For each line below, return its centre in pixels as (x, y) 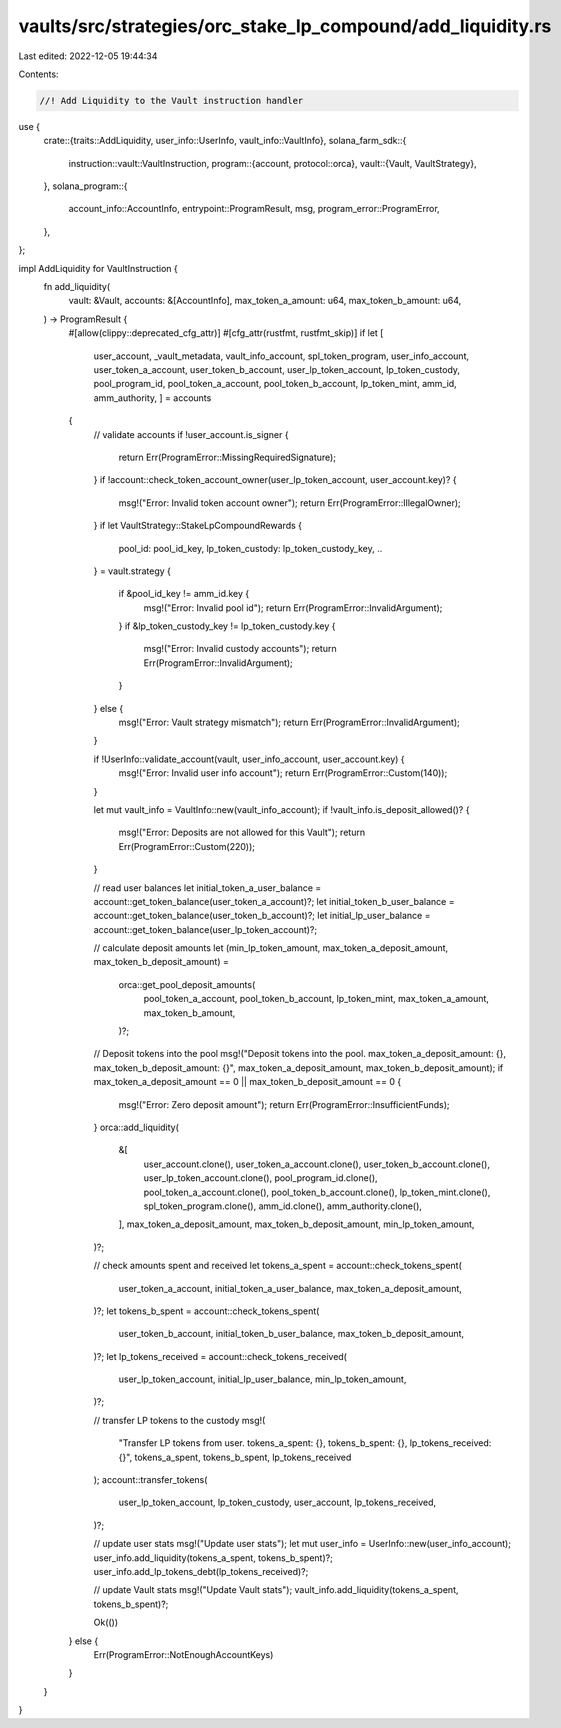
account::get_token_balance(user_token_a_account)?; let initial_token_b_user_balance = (274, 901)
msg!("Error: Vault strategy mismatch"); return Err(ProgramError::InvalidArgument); (289, 722)
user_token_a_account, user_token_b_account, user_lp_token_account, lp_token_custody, (276, 369)
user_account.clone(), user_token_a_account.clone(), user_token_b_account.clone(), (316, 1164)
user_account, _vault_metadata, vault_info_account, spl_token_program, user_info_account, (281, 356)
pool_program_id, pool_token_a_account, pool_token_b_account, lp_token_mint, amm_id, (275, 384)
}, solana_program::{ (85, 186)
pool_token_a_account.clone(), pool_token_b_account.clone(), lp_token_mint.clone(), (317, 1192)
